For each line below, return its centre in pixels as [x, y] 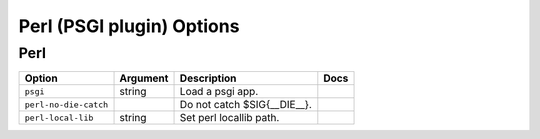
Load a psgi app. [219, 92]
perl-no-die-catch [66, 104]
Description [208, 78]
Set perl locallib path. [229, 118]
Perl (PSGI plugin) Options [129, 26]
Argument [144, 78]
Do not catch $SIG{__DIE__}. [245, 105]
